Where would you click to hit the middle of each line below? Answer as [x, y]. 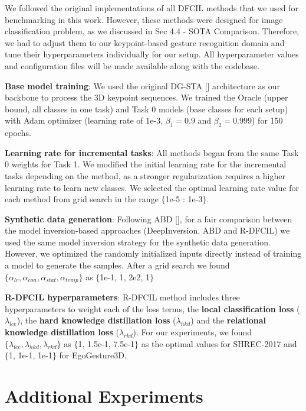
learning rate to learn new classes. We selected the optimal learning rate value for [152, 187]
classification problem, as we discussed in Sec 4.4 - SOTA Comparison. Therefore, [152, 31]
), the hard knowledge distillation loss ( [96, 320]
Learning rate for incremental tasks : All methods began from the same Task [152, 152]
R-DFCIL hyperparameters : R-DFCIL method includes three [122, 297]
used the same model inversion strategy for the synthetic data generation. [138, 242]
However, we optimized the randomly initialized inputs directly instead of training [153, 253]
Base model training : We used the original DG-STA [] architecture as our [142, 85]
